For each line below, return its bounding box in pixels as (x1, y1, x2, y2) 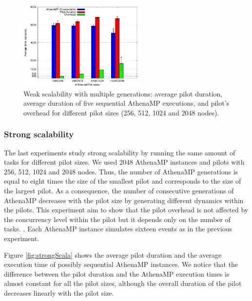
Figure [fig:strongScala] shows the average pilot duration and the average (4, 249, 222, 260)
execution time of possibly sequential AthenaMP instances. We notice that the (4, 259, 238, 269)
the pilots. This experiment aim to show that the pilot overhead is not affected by (4, 205, 249, 215)
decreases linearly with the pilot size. (4, 287, 114, 298)
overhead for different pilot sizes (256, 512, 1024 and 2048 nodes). (23, 107, 219, 117)
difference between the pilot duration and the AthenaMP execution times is (4, 268, 230, 279)
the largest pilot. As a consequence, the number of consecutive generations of (4, 186, 234, 196)
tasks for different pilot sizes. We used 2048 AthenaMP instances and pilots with (4, 157, 245, 167)
